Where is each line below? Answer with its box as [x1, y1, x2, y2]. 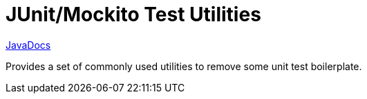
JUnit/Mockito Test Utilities [6, 3, 261, 26]
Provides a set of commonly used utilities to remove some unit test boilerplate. [6, 60, 362, 72]
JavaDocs [6, 38, 51, 51]
